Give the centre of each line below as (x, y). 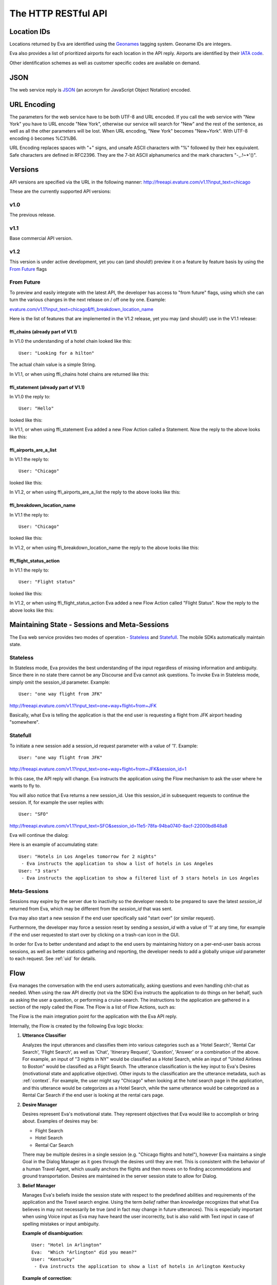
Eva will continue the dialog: (39, 835)
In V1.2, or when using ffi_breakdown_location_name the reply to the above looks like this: (104, 547)
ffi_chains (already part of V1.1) (43, 332)
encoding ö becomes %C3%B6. (43, 138)
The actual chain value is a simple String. (53, 364)
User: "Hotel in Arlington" (67, 1245)
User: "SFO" (34, 814)
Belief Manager (39, 1185)
